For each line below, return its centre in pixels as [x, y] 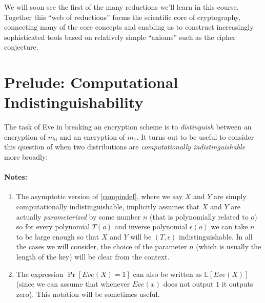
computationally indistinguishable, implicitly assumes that [108, 207]
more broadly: [26, 157]
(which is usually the [229, 246]
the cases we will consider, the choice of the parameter [101, 246]
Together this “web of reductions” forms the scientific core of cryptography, [122, 17]
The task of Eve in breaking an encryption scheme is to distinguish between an [128, 127]
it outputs [237, 284]
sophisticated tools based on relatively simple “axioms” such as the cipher [120, 37]
